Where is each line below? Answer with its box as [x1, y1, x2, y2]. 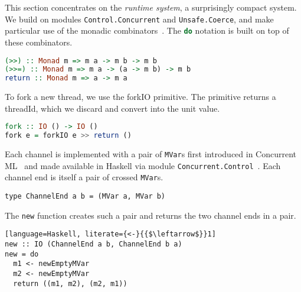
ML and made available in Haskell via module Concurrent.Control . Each [5, 159, 281, 171]
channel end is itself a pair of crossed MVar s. [5, 171, 163, 183]
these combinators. [5, 35, 73, 48]
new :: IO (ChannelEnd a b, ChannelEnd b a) [5, 240, 182, 248]
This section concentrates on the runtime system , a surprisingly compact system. [5, 1, 297, 13]
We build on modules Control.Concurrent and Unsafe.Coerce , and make [5, 12, 274, 25]
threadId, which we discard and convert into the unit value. [5, 102, 220, 114]
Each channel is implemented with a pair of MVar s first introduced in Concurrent [5, 148, 297, 160]
